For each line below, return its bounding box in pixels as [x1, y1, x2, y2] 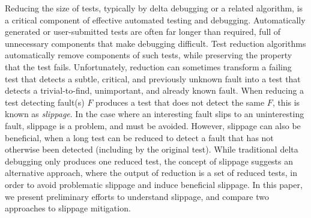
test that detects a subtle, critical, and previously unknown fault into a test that [5, 72, 301, 85]
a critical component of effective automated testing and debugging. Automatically [5, 13, 306, 26]
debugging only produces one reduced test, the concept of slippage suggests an [5, 154, 294, 167]
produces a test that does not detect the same [95, 95, 265, 108]
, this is [272, 95, 300, 108]
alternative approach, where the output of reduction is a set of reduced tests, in [5, 166, 298, 179]
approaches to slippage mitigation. [5, 202, 131, 214]
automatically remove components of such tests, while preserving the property [5, 49, 292, 61]
